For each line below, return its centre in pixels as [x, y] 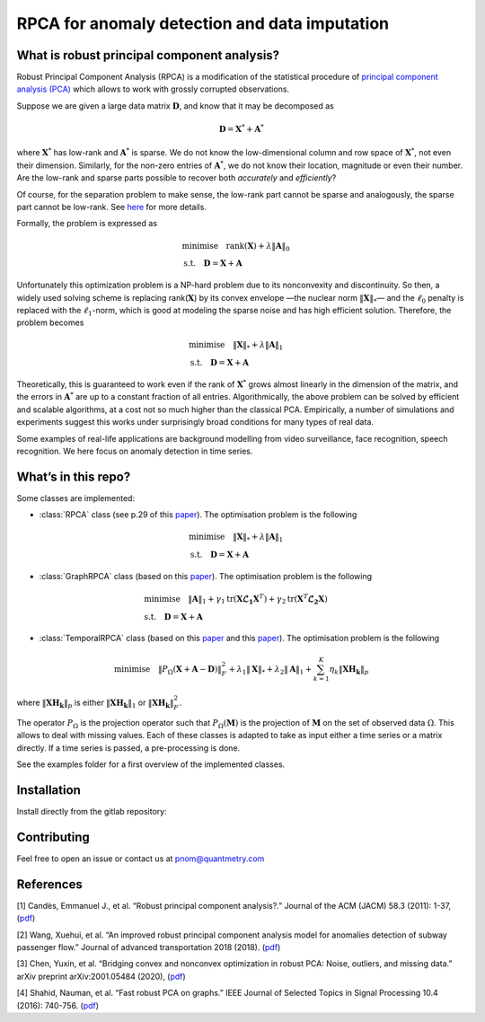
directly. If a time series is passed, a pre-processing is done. [128, 748]
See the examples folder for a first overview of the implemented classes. [151, 764]
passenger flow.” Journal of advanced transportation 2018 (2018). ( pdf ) [149, 947]
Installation [48, 790]
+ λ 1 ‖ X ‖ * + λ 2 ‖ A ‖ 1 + [270, 670]
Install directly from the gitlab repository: [92, 811]
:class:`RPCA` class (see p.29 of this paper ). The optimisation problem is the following [198, 515]
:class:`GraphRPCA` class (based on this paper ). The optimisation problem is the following [206, 576]
